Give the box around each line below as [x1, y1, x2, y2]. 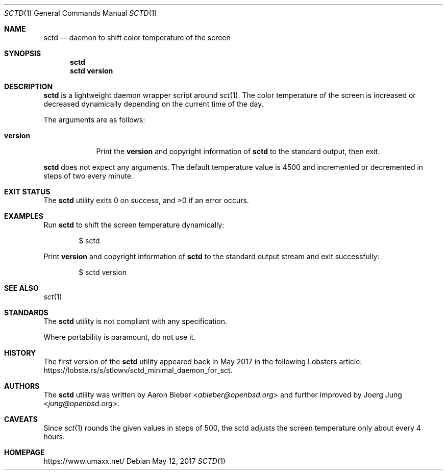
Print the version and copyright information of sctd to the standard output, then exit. [96, 147, 380, 156]
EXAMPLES [4, 212, 43, 220]
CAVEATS [4, 415, 38, 423]
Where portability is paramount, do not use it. [43, 333, 196, 341]
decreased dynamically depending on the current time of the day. [43, 99, 264, 108]
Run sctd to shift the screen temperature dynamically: [43, 220, 225, 229]
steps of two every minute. [43, 171, 133, 180]
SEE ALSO [4, 284, 39, 292]
